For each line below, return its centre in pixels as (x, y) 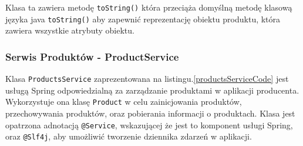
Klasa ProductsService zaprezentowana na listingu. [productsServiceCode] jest (147, 79)
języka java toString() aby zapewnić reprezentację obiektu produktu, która (143, 19)
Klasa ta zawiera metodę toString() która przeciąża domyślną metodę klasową (149, 7)
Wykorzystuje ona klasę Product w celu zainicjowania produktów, (124, 102)
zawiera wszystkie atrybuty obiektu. (70, 30)
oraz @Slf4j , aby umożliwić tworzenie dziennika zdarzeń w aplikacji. (129, 136)
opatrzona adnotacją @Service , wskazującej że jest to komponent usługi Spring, (149, 125)
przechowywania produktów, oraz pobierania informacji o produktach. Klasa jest (150, 113)
